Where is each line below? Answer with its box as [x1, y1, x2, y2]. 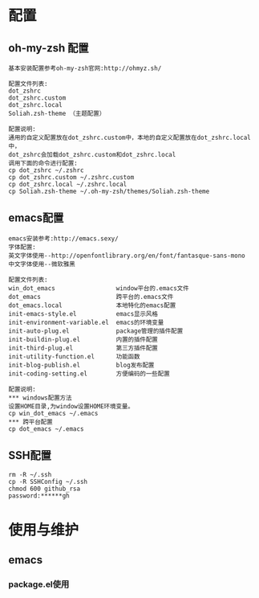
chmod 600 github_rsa [8, 485, 81, 493]
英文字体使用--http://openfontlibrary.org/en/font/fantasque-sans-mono [8, 252, 246, 260]
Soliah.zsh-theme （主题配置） [8, 109, 106, 117]
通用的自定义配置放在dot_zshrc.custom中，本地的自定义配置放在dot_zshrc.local [8, 133, 251, 141]
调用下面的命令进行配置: [8, 159, 78, 167]
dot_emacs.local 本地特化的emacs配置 [8, 301, 176, 309]
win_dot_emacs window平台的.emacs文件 [8, 284, 190, 293]
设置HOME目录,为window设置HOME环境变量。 [8, 402, 135, 410]
